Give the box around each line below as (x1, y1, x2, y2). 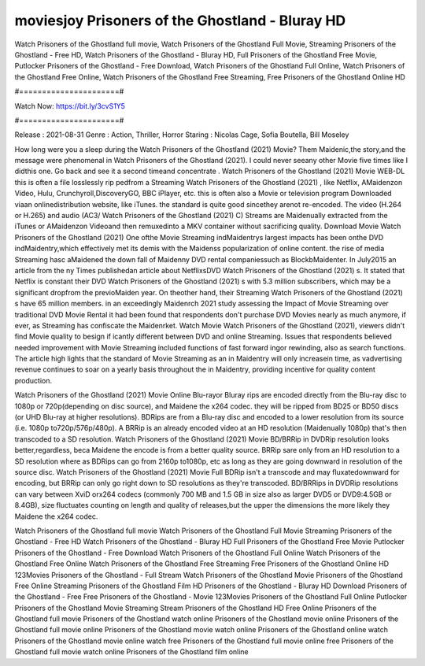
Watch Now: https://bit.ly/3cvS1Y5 (14, 101, 126, 110)
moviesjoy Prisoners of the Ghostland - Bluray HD (14, 12, 346, 29)
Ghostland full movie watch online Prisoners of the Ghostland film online (14, 647, 249, 657)
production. (14, 376, 53, 385)
